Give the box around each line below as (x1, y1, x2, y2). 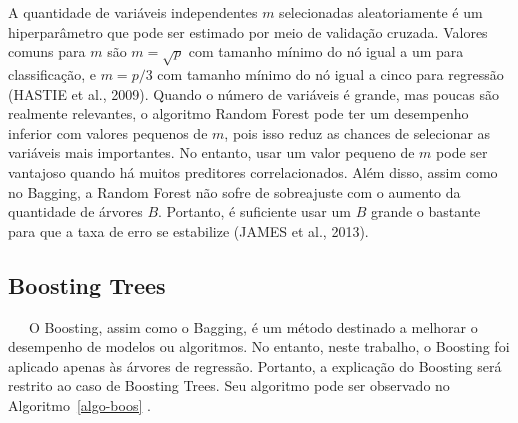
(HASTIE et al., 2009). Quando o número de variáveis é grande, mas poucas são (8, 83, 499, 104)
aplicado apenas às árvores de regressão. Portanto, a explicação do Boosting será (8, 355, 502, 376)
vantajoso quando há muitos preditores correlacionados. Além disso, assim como (8, 161, 498, 182)
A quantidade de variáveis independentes (8, 2, 258, 22)
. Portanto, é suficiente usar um (158, 201, 351, 222)
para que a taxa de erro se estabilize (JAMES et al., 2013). (8, 220, 369, 241)
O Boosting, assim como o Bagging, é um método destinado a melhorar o (28, 316, 478, 337)
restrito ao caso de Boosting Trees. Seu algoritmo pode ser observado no (8, 375, 450, 396)
